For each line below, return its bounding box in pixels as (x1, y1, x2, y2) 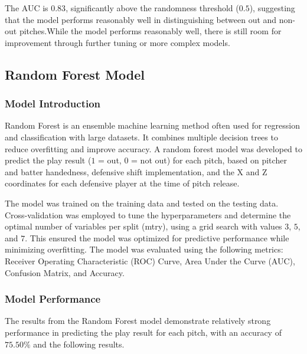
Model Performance (5, 291, 101, 306)
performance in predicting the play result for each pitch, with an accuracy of (5, 326, 282, 338)
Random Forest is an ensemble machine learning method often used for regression (5, 119, 300, 132)
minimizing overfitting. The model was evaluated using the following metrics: (5, 243, 283, 255)
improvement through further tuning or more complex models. (5, 36, 230, 48)
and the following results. (33, 337, 125, 350)
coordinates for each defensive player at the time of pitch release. (5, 177, 240, 189)
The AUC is (5, 2, 48, 14)
